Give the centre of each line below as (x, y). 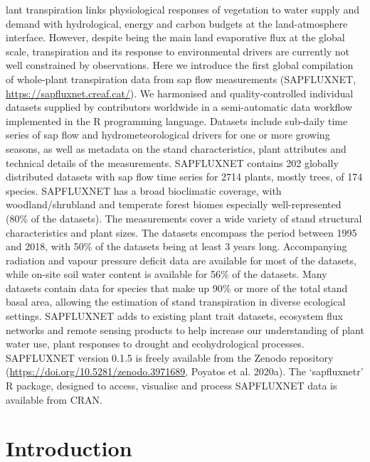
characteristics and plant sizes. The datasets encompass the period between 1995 (181, 232)
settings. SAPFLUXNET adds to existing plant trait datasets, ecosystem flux (174, 316)
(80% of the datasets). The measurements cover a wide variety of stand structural (184, 218)
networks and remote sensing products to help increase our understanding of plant (185, 329)
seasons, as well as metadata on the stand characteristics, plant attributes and (176, 148)
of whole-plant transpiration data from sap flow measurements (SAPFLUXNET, (181, 79)
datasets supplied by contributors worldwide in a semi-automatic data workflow (179, 107)
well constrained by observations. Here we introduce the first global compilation (180, 65)
